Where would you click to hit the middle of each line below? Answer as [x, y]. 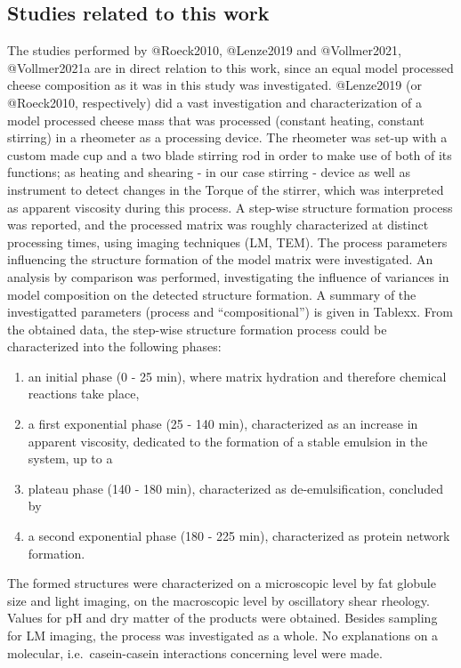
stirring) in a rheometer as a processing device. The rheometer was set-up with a [227, 137]
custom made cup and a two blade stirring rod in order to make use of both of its [230, 154]
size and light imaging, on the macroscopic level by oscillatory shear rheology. [218, 600]
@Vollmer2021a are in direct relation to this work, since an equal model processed [230, 67]
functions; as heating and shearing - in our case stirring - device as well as [209, 172]
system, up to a [70, 459]
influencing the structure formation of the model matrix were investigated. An [220, 259]
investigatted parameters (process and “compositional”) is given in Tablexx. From [230, 312]
